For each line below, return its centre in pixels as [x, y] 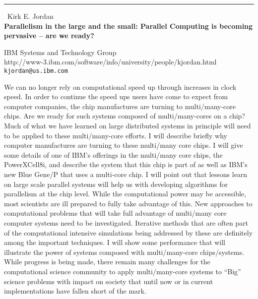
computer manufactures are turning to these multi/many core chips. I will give [124, 145]
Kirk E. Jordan [31, 16]
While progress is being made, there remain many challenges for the [107, 262]
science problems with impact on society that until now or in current [109, 281]
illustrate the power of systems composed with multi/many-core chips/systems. [124, 252]
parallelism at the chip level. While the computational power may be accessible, [125, 194]
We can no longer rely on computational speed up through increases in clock [120, 87]
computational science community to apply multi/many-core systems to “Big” [123, 271]
